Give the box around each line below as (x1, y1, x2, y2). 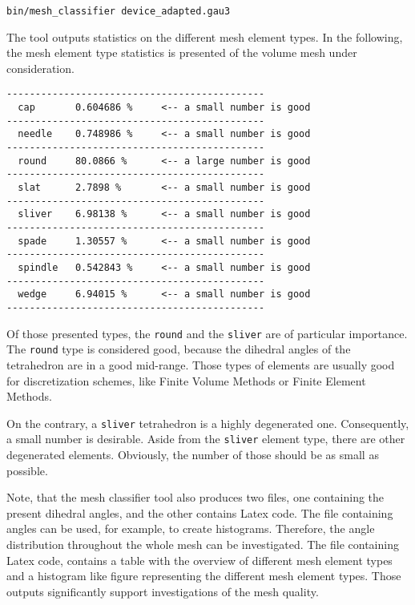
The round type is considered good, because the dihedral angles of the (6, 341, 351, 357)
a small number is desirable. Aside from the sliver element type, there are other (6, 430, 405, 447)
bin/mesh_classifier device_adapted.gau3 (6, 6, 231, 17)
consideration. (6, 59, 75, 76)
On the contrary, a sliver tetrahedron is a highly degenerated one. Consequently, (6, 414, 409, 431)
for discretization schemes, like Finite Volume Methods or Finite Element (6, 372, 366, 389)
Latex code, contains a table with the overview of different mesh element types (6, 551, 393, 568)
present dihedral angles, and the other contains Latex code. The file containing (6, 504, 393, 521)
